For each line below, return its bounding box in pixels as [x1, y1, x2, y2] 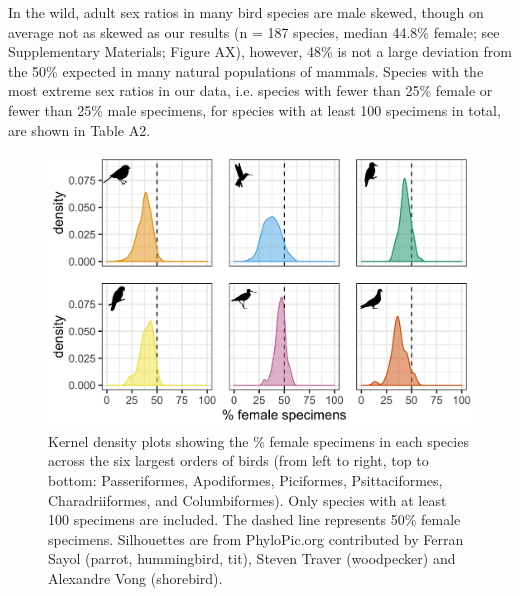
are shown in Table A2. [8, 119, 151, 140]
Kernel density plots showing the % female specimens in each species [48, 430, 469, 451]
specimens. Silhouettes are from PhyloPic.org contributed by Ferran [48, 528, 464, 549]
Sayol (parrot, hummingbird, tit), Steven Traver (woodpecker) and [48, 548, 456, 569]
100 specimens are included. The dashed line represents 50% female [48, 509, 461, 530]
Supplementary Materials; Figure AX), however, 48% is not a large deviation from [8, 41, 512, 62]
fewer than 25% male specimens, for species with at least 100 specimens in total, [8, 99, 501, 120]
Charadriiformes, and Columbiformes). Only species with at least [48, 489, 447, 510]
